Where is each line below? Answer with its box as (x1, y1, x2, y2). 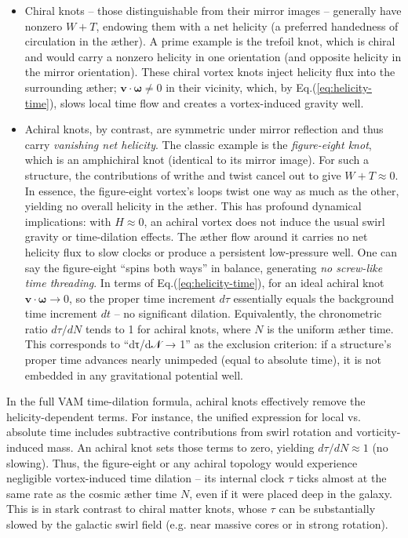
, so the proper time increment (69, 289, 216, 306)
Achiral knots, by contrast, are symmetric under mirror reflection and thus (24, 121, 384, 137)
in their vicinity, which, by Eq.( (166, 78, 317, 95)
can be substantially (279, 500, 376, 517)
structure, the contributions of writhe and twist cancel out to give (24, 166, 341, 183)
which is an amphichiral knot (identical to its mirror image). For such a (24, 151, 369, 168)
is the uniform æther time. (267, 320, 394, 336)
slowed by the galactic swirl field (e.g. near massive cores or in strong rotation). (6, 516, 388, 532)
